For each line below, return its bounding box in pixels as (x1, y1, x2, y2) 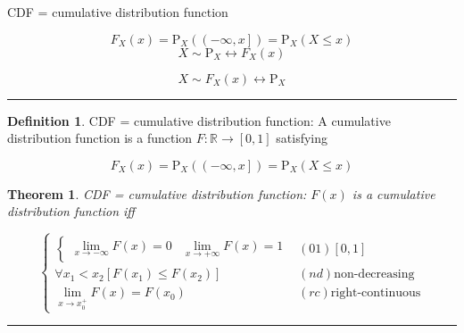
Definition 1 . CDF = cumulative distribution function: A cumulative (7, 111, 391, 129)
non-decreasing (334, 268, 415, 281)
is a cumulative (352, 184, 435, 203)
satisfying (276, 129, 328, 147)
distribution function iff (7, 202, 135, 221)
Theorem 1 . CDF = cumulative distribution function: (7, 184, 307, 203)
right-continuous (330, 287, 421, 300)
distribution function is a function (7, 129, 193, 147)
